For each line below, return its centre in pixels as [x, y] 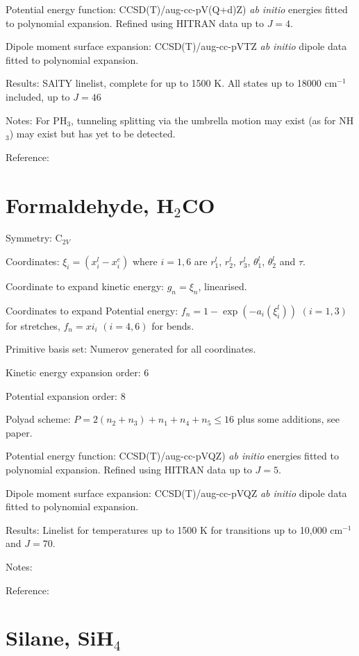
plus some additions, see [288, 419]
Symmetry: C [34, 238]
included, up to [38, 96]
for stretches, [33, 325]
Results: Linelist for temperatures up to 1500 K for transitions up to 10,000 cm [174, 529]
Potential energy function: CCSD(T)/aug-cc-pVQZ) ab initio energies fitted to [172, 456]
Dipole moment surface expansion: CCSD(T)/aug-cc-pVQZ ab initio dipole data [176, 493]
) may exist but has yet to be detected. [92, 134]
